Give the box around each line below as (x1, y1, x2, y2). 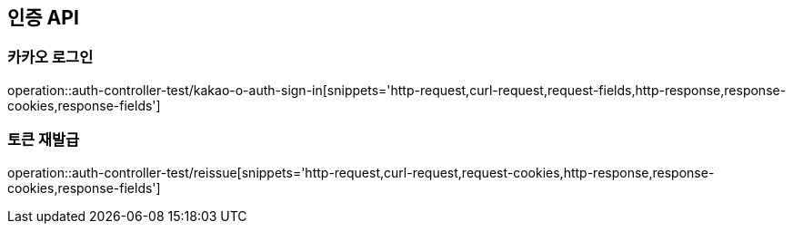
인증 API (7, 6, 79, 29)
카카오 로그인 (7, 48, 94, 67)
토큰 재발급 (7, 130, 80, 149)
